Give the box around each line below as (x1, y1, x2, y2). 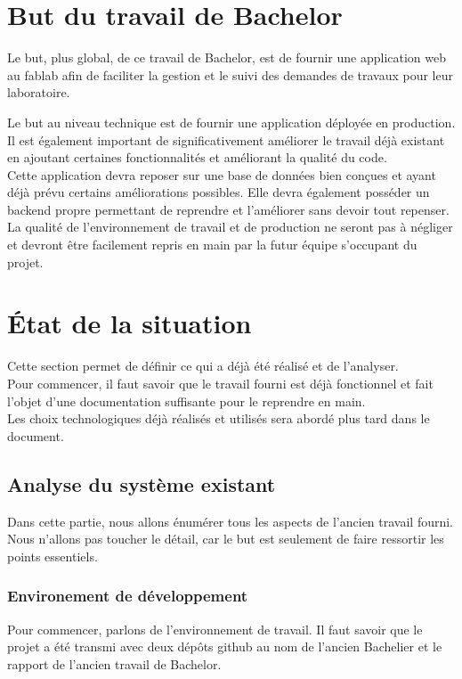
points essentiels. (7, 546, 98, 565)
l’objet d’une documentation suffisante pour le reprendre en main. (7, 391, 366, 410)
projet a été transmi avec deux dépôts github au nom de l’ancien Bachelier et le (7, 637, 442, 656)
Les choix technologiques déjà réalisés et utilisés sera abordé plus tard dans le (7, 409, 430, 428)
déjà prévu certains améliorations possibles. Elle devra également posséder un (7, 183, 430, 201)
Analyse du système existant (7, 470, 276, 497)
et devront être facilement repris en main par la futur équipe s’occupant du (7, 235, 417, 254)
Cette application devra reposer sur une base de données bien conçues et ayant (7, 165, 436, 184)
